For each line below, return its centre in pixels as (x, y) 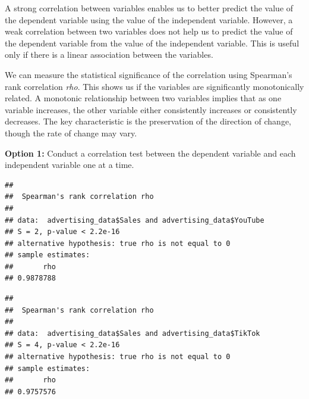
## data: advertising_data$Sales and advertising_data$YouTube (135, 220)
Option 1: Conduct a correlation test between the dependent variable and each (150, 153)
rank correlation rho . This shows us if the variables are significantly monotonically (154, 86)
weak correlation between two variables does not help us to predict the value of (149, 31)
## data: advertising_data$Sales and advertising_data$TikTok (133, 333)
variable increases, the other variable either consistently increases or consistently (151, 109)
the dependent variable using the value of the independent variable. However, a (149, 19)
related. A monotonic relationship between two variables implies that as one (143, 98)
